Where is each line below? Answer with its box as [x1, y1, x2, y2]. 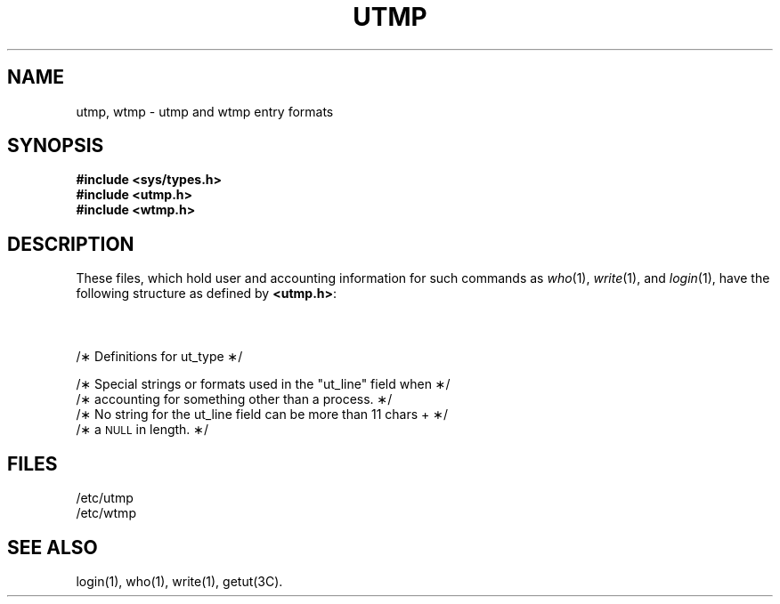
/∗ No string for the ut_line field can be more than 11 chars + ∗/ [76, 407, 449, 423]
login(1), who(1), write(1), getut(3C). [76, 573, 283, 589]
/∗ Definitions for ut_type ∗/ [76, 349, 243, 365]
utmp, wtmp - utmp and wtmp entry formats [76, 103, 334, 119]
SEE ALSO [7, 536, 98, 559]
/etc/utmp [76, 490, 134, 506]
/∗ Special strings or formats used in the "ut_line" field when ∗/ [76, 376, 451, 392]
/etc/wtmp [76, 505, 136, 521]
